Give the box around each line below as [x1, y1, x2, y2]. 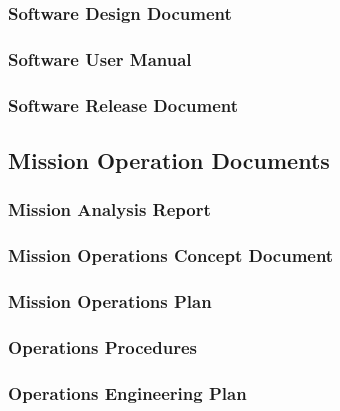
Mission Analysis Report [8, 197, 211, 222]
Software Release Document [8, 92, 238, 117]
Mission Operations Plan [8, 288, 212, 313]
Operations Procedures [8, 334, 197, 359]
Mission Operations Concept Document [8, 243, 334, 268]
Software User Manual [8, 46, 192, 71]
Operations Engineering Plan [8, 380, 247, 405]
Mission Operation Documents [8, 144, 330, 175]
